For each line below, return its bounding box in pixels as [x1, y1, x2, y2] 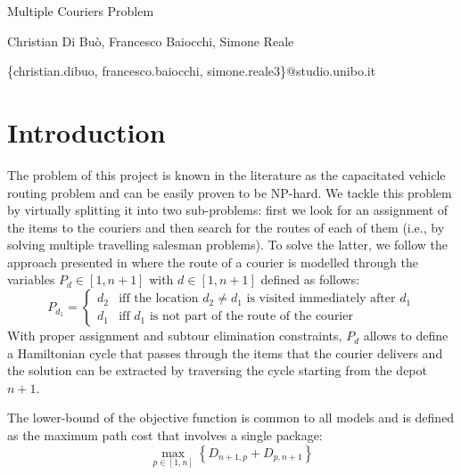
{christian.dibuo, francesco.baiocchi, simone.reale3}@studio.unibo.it [7, 61, 376, 80]
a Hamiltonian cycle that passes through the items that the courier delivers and [7, 343, 443, 362]
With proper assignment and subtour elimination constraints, [7, 326, 342, 345]
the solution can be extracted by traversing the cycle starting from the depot [7, 361, 427, 380]
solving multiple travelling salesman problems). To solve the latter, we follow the [7, 235, 448, 254]
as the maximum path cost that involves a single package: [7, 426, 323, 445]
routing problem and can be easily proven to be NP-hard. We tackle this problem [7, 183, 452, 201]
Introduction [7, 113, 166, 150]
